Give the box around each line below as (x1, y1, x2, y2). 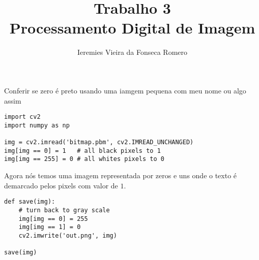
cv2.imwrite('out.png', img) (18, 232, 117, 239)
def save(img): (4, 198, 55, 206)
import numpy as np (4, 121, 70, 129)
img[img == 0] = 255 (18, 215, 88, 222)
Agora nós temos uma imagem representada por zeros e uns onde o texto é (4, 170, 237, 181)
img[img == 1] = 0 (18, 223, 81, 231)
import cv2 (4, 113, 41, 121)
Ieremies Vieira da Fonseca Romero (77, 47, 188, 57)
